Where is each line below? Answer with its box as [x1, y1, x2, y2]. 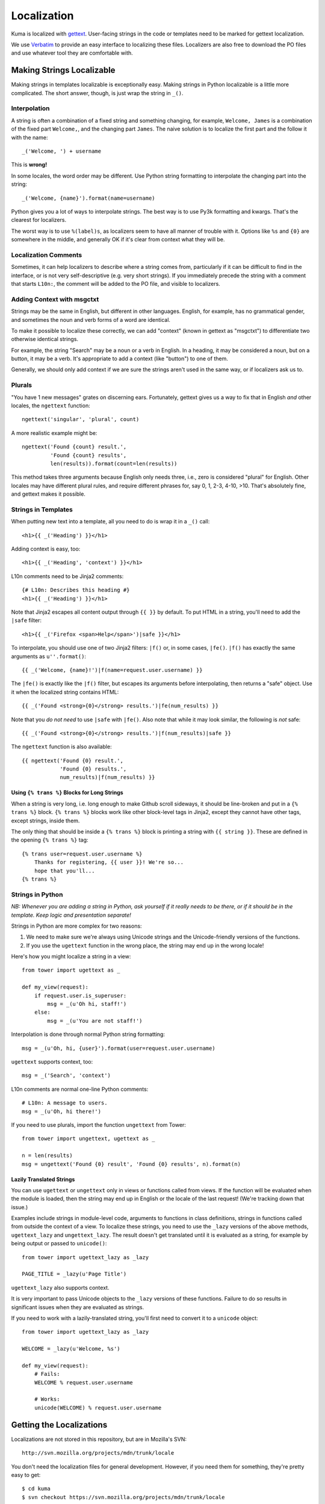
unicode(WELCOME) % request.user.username [34, 1404, 162, 1411]
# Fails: [34, 1370, 60, 1378]
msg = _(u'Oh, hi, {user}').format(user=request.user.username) [22, 1044, 216, 1052]
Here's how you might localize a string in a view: [11, 953, 131, 960]
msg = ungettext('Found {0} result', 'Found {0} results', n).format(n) [22, 1160, 241, 1167]
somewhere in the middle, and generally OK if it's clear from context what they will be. [11, 236, 225, 243]
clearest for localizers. [11, 217, 66, 224]
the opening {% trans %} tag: [11, 836, 88, 843]
